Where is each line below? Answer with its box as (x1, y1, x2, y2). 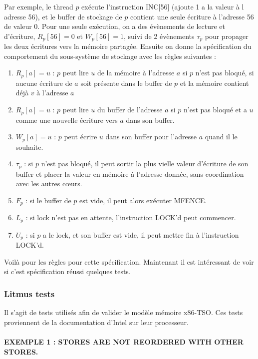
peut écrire (64, 131, 97, 142)
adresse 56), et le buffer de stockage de (4, 11, 122, 21)
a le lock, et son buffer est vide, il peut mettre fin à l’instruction (43, 229, 239, 240)
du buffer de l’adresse (97, 104, 163, 115)
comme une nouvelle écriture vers (15, 114, 118, 125)
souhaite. (15, 141, 43, 152)
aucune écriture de (15, 77, 72, 88)
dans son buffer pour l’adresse (105, 131, 197, 142)
